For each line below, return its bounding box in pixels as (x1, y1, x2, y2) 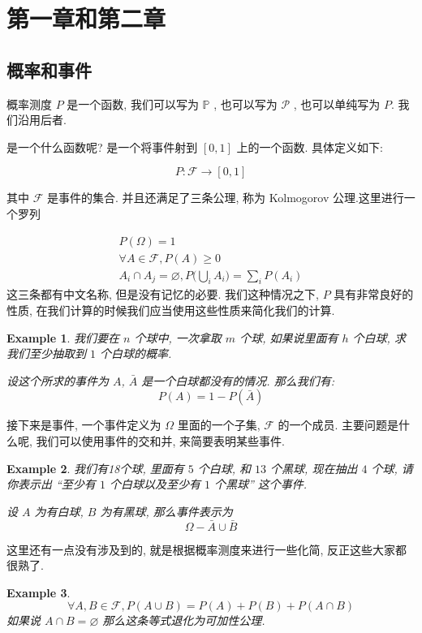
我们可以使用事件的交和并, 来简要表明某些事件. (36, 433, 285, 449)
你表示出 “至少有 (6, 476, 96, 493)
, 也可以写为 (213, 95, 278, 112)
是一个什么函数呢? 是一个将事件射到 (6, 138, 198, 155)
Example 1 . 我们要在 (6, 329, 120, 346)
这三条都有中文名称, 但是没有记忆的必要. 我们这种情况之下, (6, 286, 319, 303)
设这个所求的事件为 (6, 372, 109, 389)
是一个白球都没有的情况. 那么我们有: (141, 372, 334, 389)
